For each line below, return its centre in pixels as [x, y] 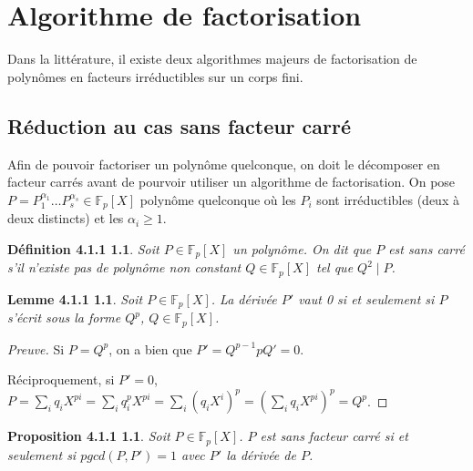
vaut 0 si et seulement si [366, 298]
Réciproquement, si [61, 379]
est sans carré [427, 248]
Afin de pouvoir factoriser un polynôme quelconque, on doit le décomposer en [224, 164]
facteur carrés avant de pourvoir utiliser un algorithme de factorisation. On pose [231, 182]
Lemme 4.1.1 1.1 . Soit [75, 298]
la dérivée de [261, 454]
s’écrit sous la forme [64, 317]
